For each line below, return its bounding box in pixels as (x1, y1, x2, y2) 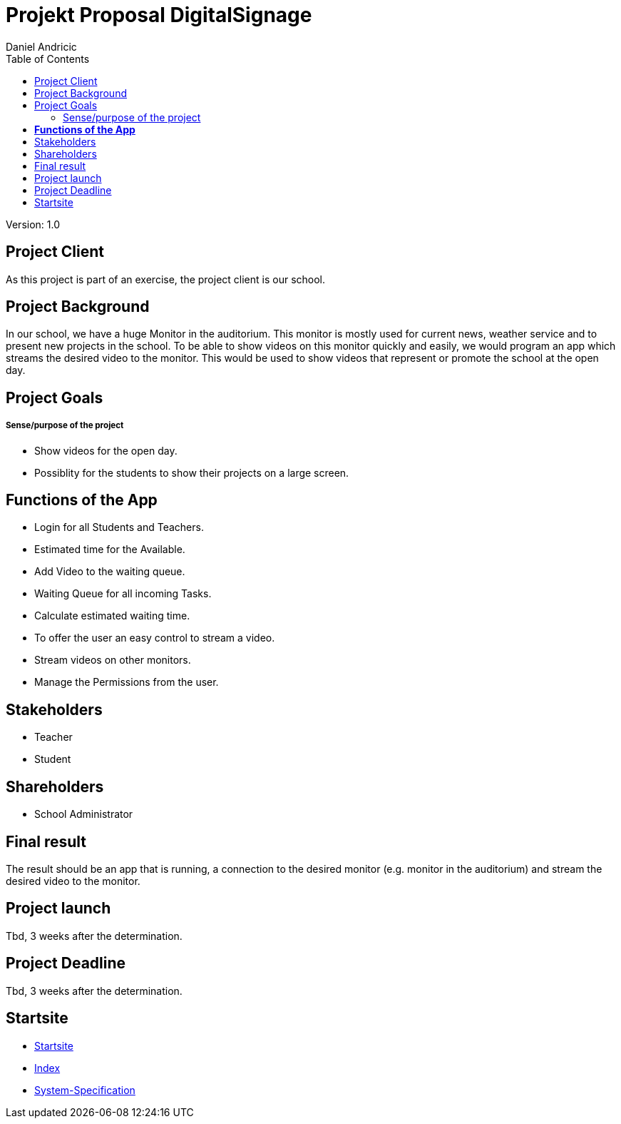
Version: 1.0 (6, 218, 61, 231)
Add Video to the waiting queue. (34, 565, 185, 578)
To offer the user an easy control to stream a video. (34, 632, 275, 644)
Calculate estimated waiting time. (34, 609, 190, 622)
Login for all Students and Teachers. (34, 521, 204, 534)
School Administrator (34, 808, 133, 821)
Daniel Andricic (6, 40, 77, 53)
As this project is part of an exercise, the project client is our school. (6, 273, 326, 285)
